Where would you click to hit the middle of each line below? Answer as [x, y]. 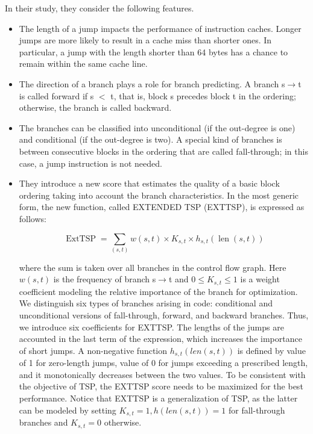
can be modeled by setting [68, 410]
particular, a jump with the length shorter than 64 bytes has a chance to [153, 51]
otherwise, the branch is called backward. [95, 107]
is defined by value [271, 350]
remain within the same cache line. [83, 64]
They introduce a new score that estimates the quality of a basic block [149, 183]
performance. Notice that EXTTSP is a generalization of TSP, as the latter [158, 398]
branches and [43, 422]
